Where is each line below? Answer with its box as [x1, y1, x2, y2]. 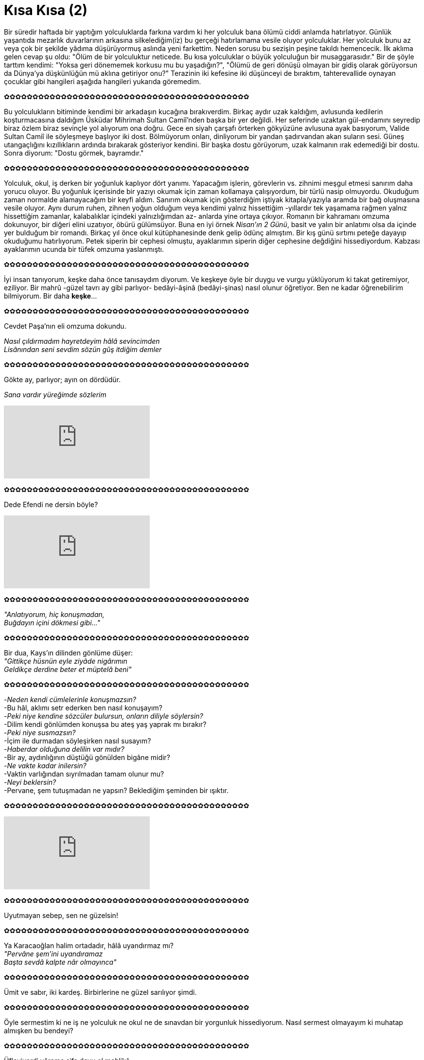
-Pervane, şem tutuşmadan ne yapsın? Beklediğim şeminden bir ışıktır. [4, 786, 229, 795]
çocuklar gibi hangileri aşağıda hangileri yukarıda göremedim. [4, 77, 201, 86]
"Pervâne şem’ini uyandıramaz [4, 949, 103, 958]
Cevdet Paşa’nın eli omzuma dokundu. [4, 321, 126, 330]
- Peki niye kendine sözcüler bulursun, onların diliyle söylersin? [4, 711, 203, 720]
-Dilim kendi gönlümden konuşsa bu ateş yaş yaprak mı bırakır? [4, 720, 207, 728]
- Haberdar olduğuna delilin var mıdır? [4, 744, 124, 753]
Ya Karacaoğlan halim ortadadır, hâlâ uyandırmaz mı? [4, 941, 174, 950]
